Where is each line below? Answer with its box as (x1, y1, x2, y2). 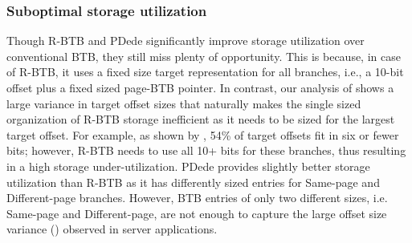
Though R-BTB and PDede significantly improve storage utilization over (6, 32, 365, 49)
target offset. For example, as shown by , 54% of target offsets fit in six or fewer (6, 126, 399, 143)
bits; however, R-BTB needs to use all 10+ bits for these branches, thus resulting (6, 142, 406, 159)
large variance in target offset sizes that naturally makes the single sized (6, 95, 361, 111)
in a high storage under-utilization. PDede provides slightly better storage (6, 157, 370, 174)
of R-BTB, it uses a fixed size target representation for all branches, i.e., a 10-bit (6, 63, 404, 80)
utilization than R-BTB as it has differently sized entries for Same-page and (6, 173, 380, 190)
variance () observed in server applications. (6, 221, 218, 237)
